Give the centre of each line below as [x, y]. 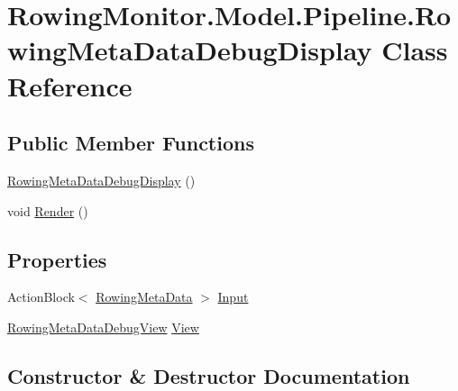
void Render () [48, 210]
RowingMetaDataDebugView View [103, 327]
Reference [70, 85]
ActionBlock [41, 297]
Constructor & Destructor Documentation [209, 375]
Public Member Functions [131, 143]
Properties [57, 259]
